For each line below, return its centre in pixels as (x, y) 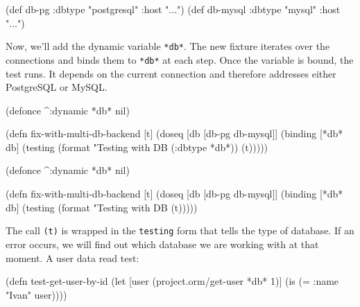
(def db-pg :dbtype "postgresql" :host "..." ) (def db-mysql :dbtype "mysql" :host (173, 9)
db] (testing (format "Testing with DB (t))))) (102, 207)
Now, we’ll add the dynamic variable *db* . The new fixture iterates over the (168, 46)
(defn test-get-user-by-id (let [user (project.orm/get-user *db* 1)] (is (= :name (172, 281)
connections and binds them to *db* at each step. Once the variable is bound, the (180, 59)
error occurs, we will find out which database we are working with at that (162, 244)
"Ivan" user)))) (36, 294)
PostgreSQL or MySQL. (57, 87)
